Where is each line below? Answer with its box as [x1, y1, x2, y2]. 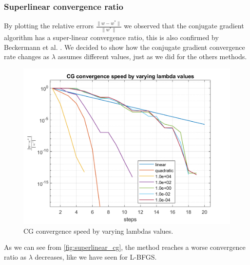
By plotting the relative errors [4, 21, 94, 31]
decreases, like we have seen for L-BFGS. [35, 251, 157, 262]
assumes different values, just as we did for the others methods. [58, 51, 247, 62]
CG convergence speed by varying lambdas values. [23, 225, 173, 236]
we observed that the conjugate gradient [124, 21, 244, 31]
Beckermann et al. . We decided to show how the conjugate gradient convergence [4, 42, 245, 52]
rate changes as [4, 51, 50, 62]
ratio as [4, 251, 27, 262]
